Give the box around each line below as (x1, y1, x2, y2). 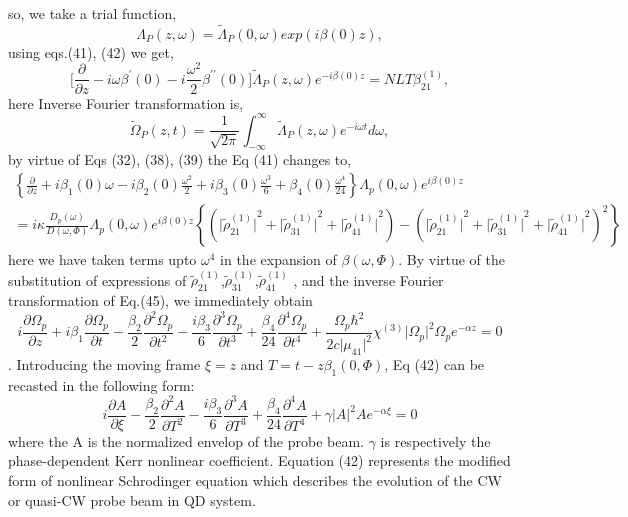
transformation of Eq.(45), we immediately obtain (8, 290, 313, 311)
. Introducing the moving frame (8, 353, 201, 374)
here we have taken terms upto (8, 249, 197, 270)
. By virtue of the (398, 249, 506, 270)
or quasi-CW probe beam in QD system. (8, 489, 256, 510)
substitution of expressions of (8, 269, 187, 290)
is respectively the (380, 430, 491, 451)
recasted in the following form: (8, 374, 195, 395)
